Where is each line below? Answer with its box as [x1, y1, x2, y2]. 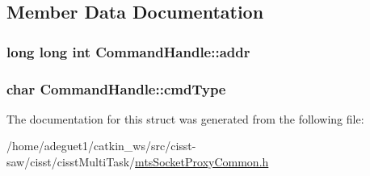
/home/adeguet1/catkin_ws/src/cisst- [6, 137, 196, 154]
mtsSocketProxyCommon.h [135, 153, 269, 170]
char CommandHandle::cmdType [6, 78, 226, 98]
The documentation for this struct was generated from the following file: [6, 110, 364, 127]
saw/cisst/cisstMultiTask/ [6, 153, 136, 170]
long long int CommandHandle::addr [6, 41, 250, 61]
